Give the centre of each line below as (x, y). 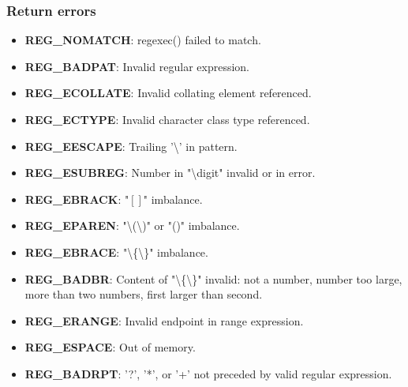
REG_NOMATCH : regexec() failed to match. (143, 40)
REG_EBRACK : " (77, 199)
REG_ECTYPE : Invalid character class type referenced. (167, 119)
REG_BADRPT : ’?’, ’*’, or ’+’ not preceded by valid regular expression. (208, 373)
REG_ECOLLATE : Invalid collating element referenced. (168, 93)
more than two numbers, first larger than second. (144, 294)
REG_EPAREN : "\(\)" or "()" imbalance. (132, 225)
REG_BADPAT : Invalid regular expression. (137, 66)
